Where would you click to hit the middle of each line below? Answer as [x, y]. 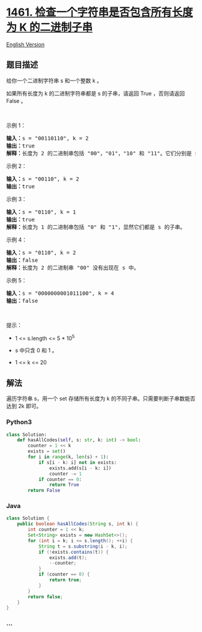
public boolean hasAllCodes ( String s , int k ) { [78, 524]
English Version [26, 44]
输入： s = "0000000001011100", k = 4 [60, 293]
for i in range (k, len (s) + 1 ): [69, 457]
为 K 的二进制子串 [50, 27]
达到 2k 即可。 [24, 406]
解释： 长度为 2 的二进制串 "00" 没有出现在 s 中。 [73, 268]
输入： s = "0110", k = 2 [41, 252]
